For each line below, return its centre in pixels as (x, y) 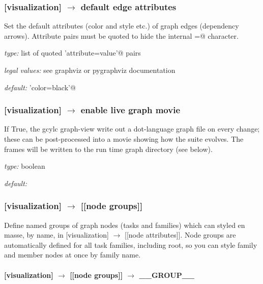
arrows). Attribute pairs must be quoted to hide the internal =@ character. (121, 35)
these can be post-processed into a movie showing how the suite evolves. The (124, 139)
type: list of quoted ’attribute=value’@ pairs (72, 53)
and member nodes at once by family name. (72, 255)
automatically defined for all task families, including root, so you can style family (131, 244)
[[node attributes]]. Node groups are (180, 235)
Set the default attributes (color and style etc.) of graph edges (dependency (122, 26)
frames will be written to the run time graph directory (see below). (108, 149)
